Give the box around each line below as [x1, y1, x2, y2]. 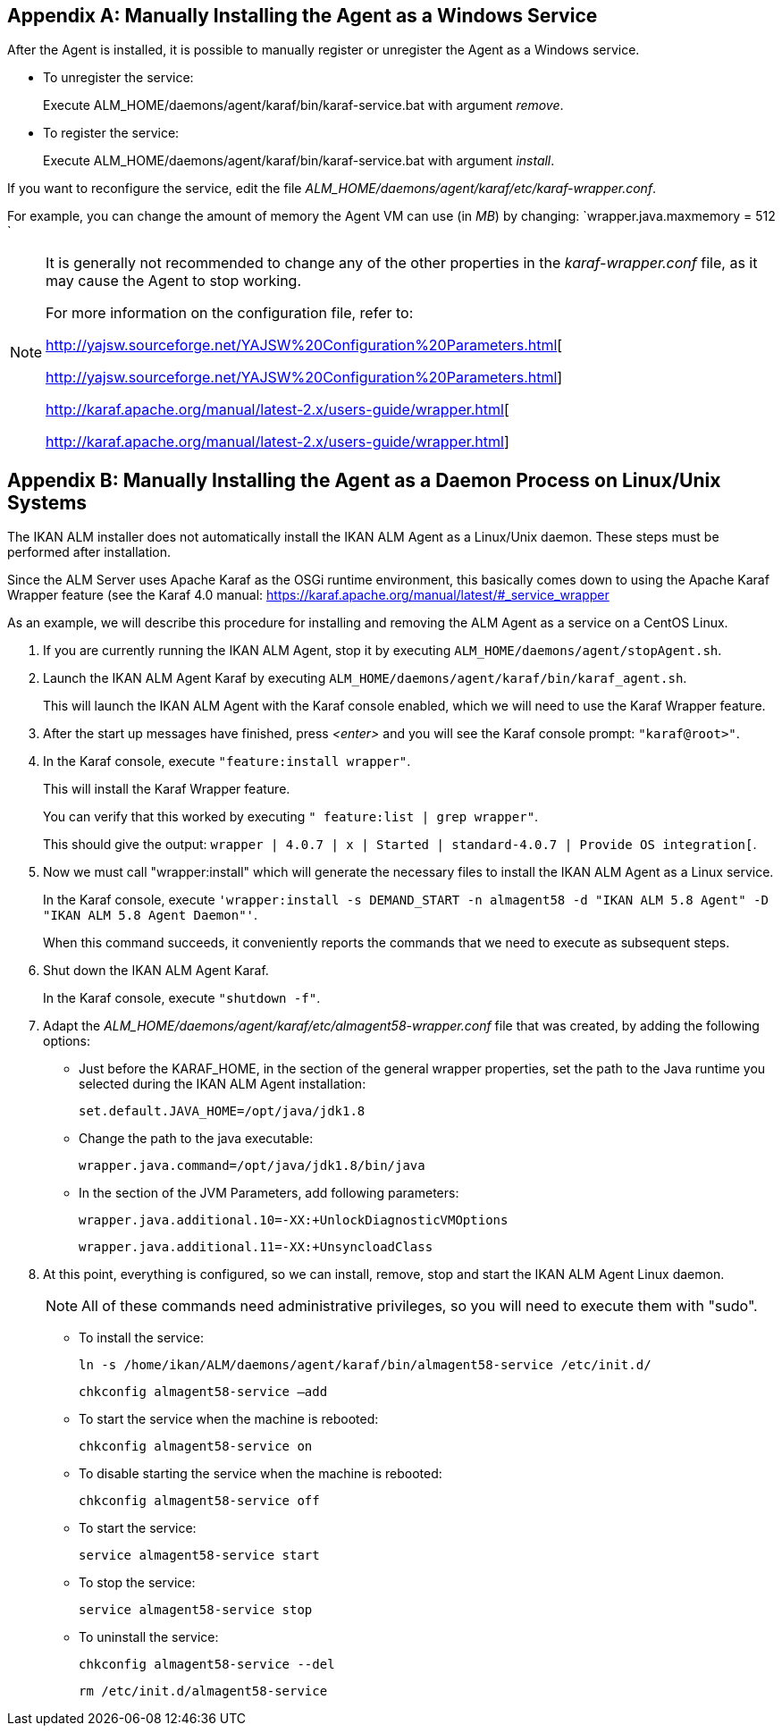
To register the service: [43, 125, 180, 141]
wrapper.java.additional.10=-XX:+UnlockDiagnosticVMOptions [79, 1213, 509, 1228]
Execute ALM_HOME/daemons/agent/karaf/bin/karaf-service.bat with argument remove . [43, 97, 564, 114]
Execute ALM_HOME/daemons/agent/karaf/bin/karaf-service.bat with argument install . [43, 153, 555, 169]
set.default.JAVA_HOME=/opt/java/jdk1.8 [79, 1104, 366, 1119]
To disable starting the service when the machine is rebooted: [79, 1466, 442, 1482]
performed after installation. [7, 544, 172, 560]
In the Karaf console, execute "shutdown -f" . [43, 990, 321, 1006]
